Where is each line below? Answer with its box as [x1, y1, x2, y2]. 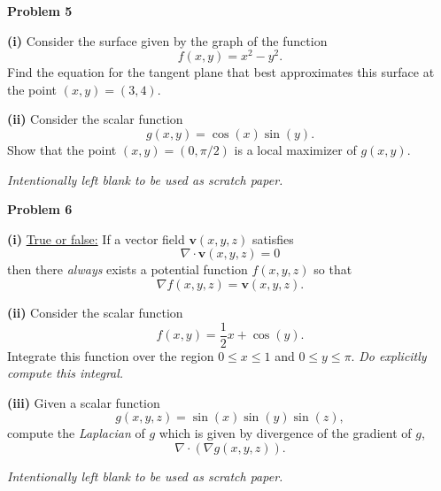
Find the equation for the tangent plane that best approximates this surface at [7, 63, 435, 81]
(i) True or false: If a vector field [7, 229, 185, 248]
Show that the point [7, 141, 117, 159]
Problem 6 [7, 200, 73, 219]
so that [313, 260, 352, 279]
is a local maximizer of [234, 141, 357, 159]
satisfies [251, 229, 294, 248]
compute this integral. [7, 364, 124, 382]
